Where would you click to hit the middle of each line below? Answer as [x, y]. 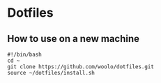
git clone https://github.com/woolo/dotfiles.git [81, 67]
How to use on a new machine [74, 39]
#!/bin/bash [24, 54]
